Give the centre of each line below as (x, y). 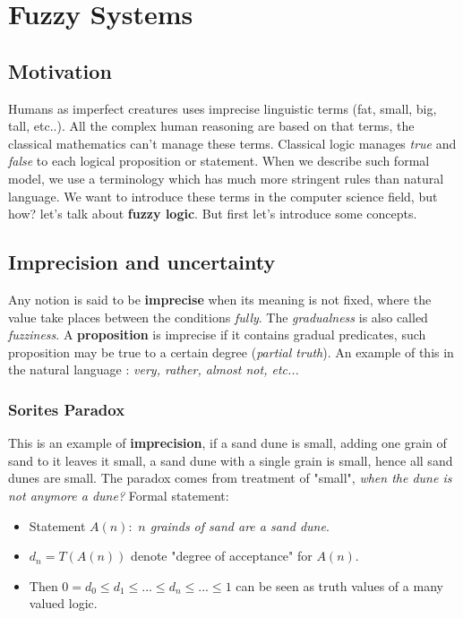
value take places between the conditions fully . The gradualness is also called (218, 317)
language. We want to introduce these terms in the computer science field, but (223, 196)
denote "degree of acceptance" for (222, 556)
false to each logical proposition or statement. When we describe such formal (219, 161)
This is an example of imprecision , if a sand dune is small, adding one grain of (227, 443)
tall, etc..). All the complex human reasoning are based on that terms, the (211, 126)
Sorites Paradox (67, 409)
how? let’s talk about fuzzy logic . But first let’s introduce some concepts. (213, 214)
